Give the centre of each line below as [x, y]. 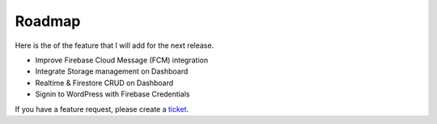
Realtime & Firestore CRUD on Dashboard [104, 83]
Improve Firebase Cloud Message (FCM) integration [122, 60]
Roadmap [48, 21]
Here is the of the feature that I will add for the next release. [115, 45]
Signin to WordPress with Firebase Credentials [112, 94]
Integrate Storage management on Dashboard [112, 71]
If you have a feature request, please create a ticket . [102, 109]
